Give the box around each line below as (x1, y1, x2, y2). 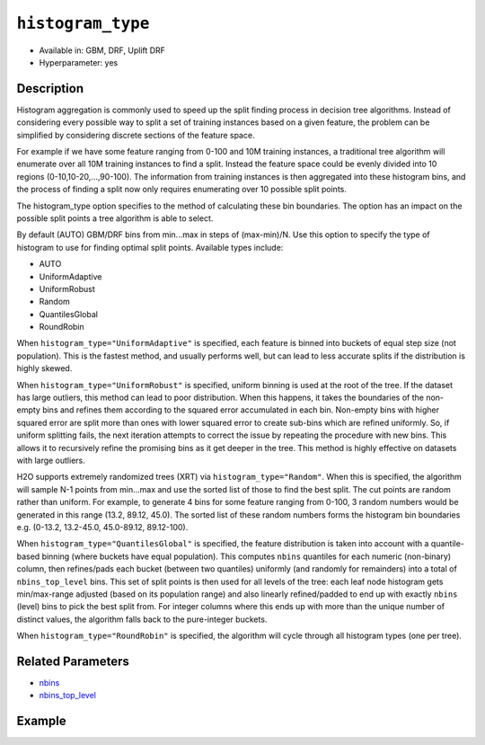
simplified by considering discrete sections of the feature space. (16, 129, 255, 140)
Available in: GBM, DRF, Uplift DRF (39, 45, 166, 56)
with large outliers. (16, 455, 85, 466)
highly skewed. (16, 363, 73, 374)
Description (16, 81, 84, 96)
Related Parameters (16, 653, 130, 669)
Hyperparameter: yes (39, 57, 119, 67)
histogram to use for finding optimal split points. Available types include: (16, 242, 284, 253)
